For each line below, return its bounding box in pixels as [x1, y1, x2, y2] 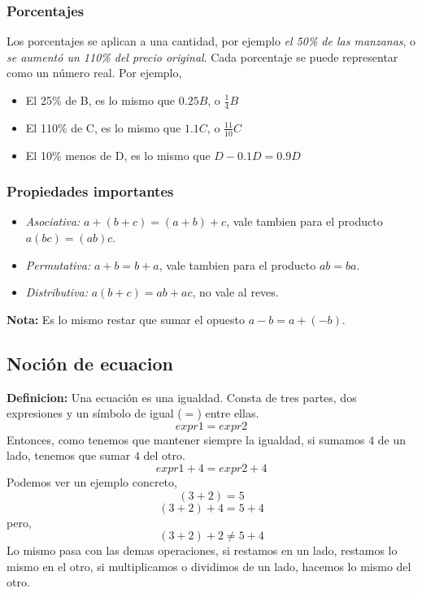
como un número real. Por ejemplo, [7, 64, 182, 81]
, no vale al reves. [192, 284, 279, 301]
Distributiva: [25, 284, 89, 301]
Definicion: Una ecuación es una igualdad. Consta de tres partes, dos [7, 388, 357, 405]
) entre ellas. [197, 405, 259, 422]
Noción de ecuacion [7, 350, 174, 375]
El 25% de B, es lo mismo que [25, 92, 176, 108]
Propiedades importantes [7, 181, 174, 201]
